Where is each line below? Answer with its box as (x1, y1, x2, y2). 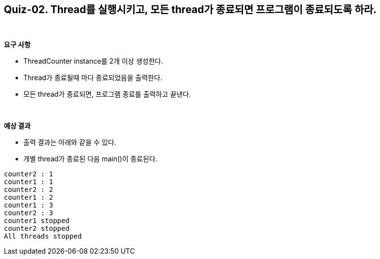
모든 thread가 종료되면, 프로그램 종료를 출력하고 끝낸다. (23, 90, 191, 99)
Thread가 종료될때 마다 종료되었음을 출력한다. (23, 73, 162, 82)
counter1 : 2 (4, 193, 53, 202)
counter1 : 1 (4, 178, 53, 186)
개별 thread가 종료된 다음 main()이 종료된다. (23, 155, 157, 163)
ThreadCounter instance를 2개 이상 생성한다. (23, 57, 163, 66)
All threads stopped (4, 232, 82, 241)
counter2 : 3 (4, 209, 53, 217)
